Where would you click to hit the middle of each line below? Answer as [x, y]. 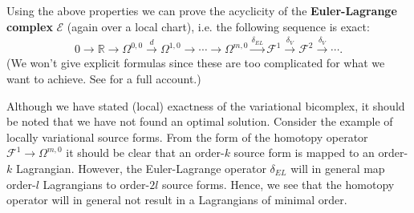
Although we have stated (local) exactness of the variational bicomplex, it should [206, 105]
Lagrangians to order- [96, 184]
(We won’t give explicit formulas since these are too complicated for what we [196, 63]
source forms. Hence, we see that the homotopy [278, 184]
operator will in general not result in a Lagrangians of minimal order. [177, 200]
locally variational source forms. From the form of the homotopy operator [187, 137]
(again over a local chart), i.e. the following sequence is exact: [218, 26]
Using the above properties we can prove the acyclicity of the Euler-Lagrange [202, 10]
